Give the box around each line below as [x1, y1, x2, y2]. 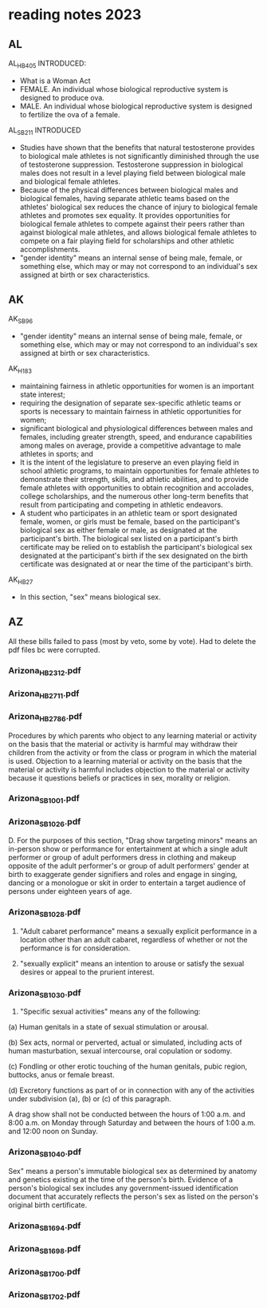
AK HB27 [8, 575, 33, 586]
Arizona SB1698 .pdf [8, 1243, 81, 1256]
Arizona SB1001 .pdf [8, 792, 80, 805]
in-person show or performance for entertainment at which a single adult [8, 844, 249, 854]
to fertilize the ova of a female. [19, 109, 121, 119]
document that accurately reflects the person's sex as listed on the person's [8, 1191, 259, 1201]
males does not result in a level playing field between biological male [19, 168, 245, 177]
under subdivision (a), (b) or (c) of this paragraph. [8, 1094, 171, 1104]
